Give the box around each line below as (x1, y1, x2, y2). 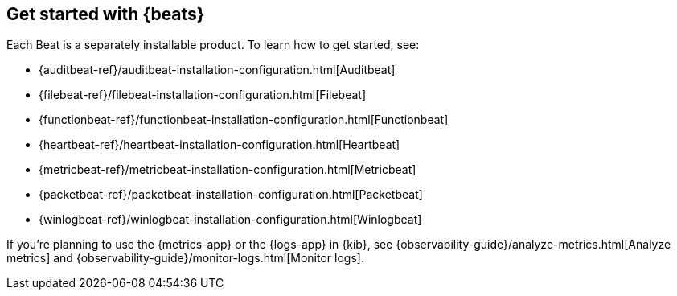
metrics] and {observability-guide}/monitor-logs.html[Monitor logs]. (6, 251, 364, 265)
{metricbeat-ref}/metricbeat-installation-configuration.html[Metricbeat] (39, 162, 416, 177)
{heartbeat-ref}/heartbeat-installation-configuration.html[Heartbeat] (39, 138, 400, 152)
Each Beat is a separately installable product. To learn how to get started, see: (6, 38, 420, 52)
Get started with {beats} (6, 4, 205, 24)
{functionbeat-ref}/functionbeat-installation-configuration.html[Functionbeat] (39, 113, 449, 127)
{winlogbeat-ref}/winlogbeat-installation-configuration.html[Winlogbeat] (39, 212, 422, 227)
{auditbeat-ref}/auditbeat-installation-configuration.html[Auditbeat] (39, 63, 396, 77)
